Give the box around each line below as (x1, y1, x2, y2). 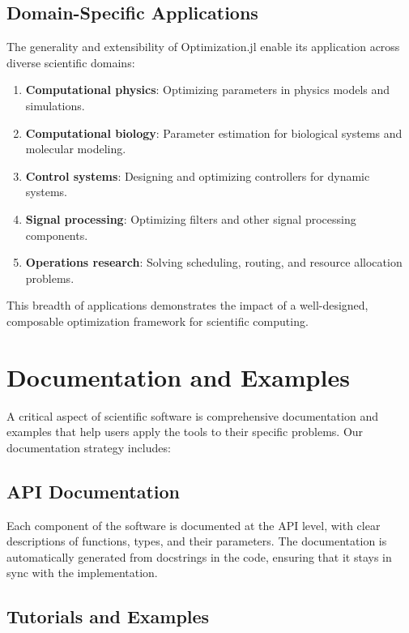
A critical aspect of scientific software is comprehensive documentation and (6, 407, 378, 424)
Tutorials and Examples (6, 604, 210, 629)
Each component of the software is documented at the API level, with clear (6, 516, 381, 533)
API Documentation (6, 478, 181, 503)
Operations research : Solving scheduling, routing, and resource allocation (25, 254, 403, 271)
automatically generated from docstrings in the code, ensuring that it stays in (6, 548, 392, 565)
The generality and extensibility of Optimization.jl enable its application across (6, 38, 400, 55)
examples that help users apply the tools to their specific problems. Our (6, 423, 364, 440)
